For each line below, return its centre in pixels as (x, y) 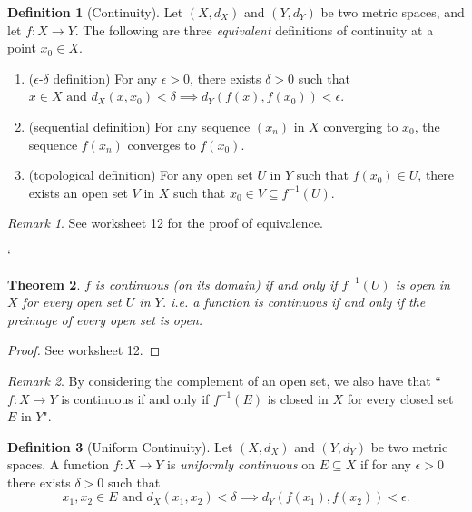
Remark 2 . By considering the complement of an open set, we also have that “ (224, 380)
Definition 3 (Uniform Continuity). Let (120, 446)
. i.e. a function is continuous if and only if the (294, 302)
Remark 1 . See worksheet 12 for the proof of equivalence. (165, 223)
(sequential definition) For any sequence (139, 126)
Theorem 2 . (44, 284)
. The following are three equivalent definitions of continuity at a (254, 30)
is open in (423, 284)
